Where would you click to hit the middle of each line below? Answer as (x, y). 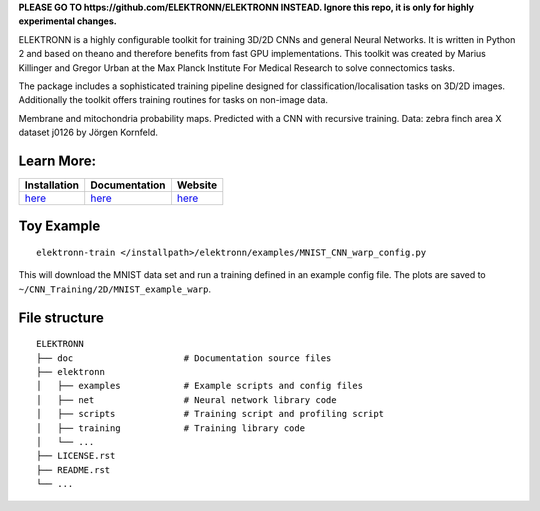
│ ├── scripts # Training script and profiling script (210, 414)
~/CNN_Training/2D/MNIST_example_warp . (115, 289)
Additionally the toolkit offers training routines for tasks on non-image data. (173, 100)
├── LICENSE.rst (76, 456)
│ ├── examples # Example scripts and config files (200, 386)
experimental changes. (67, 21)
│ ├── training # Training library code (170, 428)
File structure (61, 317)
